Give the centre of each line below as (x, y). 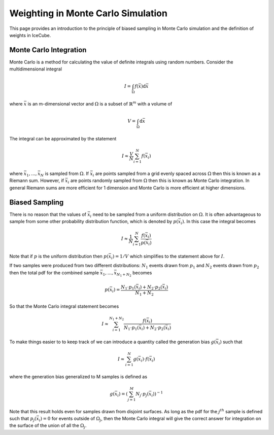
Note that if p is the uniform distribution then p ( (59, 256)
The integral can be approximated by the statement (63, 139)
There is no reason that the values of (48, 214)
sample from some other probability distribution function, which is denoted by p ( (94, 222)
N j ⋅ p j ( (142, 394)
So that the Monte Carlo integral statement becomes (64, 306)
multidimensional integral (36, 69)
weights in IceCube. (30, 35)
